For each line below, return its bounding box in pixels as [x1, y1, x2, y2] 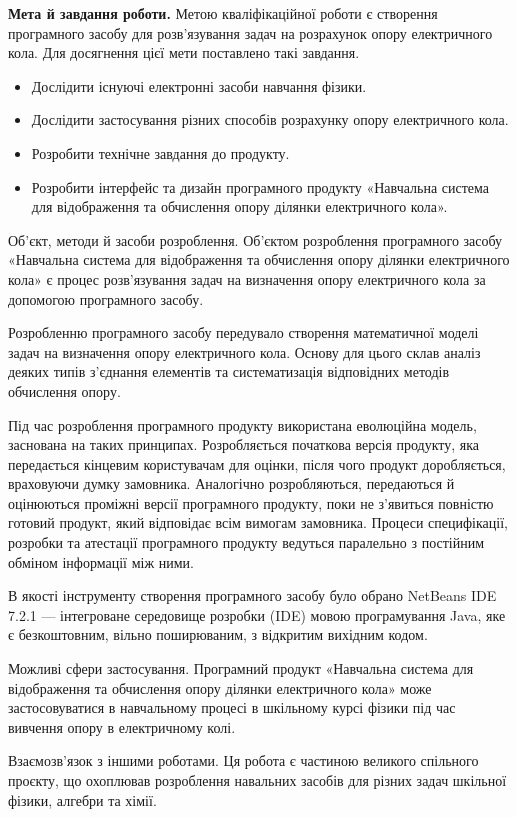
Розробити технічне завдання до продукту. [31, 142, 290, 163]
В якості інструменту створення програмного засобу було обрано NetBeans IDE [8, 585, 497, 606]
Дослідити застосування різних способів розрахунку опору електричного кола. [31, 109, 509, 130]
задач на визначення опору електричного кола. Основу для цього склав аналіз [8, 341, 481, 362]
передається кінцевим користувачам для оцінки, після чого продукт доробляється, [8, 453, 506, 474]
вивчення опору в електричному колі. [8, 716, 236, 737]
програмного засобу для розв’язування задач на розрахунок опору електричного [8, 22, 493, 43]
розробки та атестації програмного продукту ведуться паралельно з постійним [8, 532, 485, 553]
